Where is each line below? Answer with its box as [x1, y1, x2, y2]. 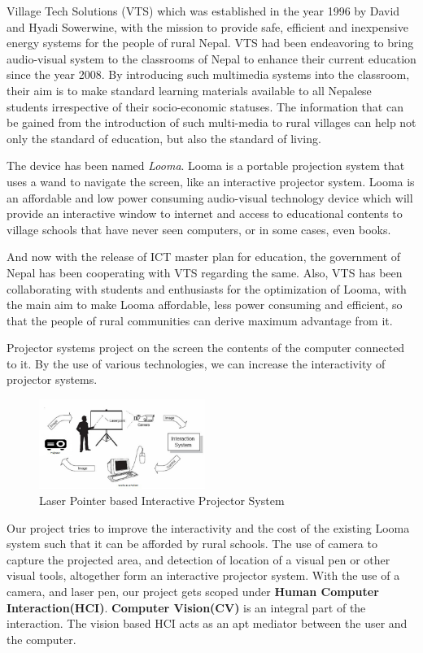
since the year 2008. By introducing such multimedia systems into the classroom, [7, 66, 410, 83]
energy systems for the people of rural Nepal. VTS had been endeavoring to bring [7, 34, 414, 51]
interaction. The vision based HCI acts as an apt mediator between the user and [7, 615, 408, 632]
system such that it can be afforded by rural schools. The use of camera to [7, 535, 377, 552]
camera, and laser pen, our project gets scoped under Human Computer [7, 582, 379, 599]
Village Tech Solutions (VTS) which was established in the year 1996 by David [7, 2, 400, 19]
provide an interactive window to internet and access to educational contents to [7, 205, 403, 222]
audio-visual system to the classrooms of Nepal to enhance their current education [7, 50, 416, 67]
